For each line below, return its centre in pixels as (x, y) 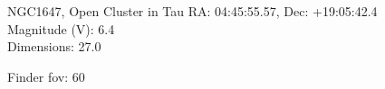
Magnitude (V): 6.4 (61, 28)
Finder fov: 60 (46, 76)
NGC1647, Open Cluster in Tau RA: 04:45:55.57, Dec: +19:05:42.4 (192, 11)
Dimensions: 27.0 (54, 46)
